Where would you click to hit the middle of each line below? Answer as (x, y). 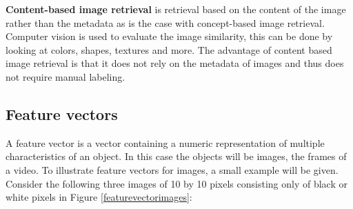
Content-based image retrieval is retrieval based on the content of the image (176, 9)
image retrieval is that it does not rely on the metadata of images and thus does (175, 63)
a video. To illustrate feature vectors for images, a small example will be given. (172, 169)
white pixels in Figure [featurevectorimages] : (99, 197)
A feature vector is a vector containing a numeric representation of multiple (165, 142)
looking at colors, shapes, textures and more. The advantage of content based (169, 49)
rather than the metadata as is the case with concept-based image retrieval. (165, 22)
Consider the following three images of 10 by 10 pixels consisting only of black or (176, 183)
